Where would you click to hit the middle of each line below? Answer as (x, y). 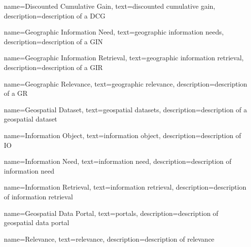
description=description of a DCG (55, 15)
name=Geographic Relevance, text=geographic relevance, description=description (126, 83)
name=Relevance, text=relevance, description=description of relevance (109, 238)
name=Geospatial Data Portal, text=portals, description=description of (111, 213)
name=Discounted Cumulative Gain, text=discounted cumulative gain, (110, 6)
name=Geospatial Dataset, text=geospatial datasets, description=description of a (125, 109)
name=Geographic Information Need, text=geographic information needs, (114, 32)
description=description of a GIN (53, 41)
